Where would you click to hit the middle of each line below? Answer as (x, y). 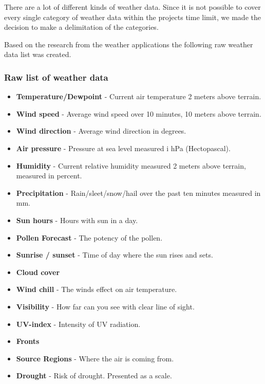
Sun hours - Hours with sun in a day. (77, 220)
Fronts (28, 341)
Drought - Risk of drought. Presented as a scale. (94, 376)
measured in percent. (49, 176)
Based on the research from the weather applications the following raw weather (129, 44)
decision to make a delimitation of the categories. (81, 27)
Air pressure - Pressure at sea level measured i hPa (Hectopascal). (123, 148)
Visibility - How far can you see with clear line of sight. (105, 306)
